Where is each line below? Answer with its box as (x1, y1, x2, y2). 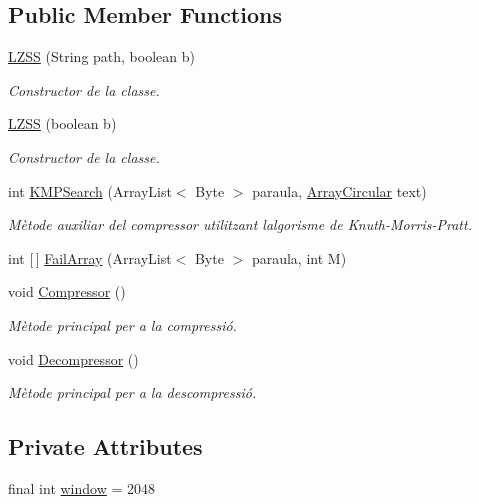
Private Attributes (8, 431, 203, 462)
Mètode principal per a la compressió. (8, 314, 237, 335)
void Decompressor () (8, 348, 139, 369)
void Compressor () (8, 281, 126, 302)
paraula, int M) (251, 247, 347, 268)
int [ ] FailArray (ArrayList (8, 247, 172, 268)
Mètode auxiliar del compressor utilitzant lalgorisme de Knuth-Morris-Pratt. (8, 214, 472, 235)
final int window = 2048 (8, 477, 156, 498)
